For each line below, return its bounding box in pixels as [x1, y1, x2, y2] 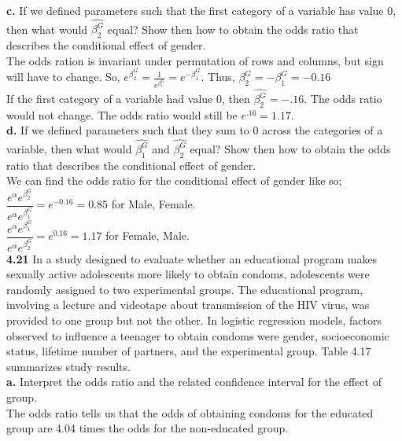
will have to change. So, [6, 68, 120, 85]
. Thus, [201, 68, 235, 85]
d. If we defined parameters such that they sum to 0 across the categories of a [6, 122, 383, 138]
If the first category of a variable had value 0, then [6, 90, 250, 107]
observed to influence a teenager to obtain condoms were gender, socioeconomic [6, 327, 389, 344]
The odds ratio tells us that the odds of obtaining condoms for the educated [6, 404, 374, 421]
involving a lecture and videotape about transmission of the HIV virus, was [6, 296, 370, 313]
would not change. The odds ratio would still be [6, 106, 238, 123]
